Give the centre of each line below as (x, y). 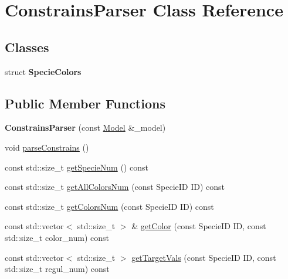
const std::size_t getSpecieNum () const (77, 167)
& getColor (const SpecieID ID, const (199, 226)
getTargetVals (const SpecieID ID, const (204, 257)
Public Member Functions (85, 103)
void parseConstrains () (47, 147)
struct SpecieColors (43, 71)
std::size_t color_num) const (57, 237)
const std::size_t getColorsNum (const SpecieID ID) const (109, 206)
